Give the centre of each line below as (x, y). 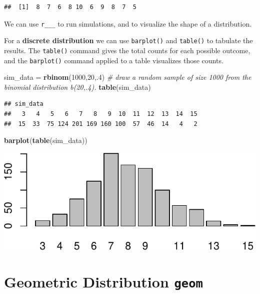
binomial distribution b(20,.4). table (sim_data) (77, 87)
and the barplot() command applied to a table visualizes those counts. (114, 60)
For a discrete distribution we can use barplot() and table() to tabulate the (128, 40)
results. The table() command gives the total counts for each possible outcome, (127, 50)
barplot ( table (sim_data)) (46, 140)
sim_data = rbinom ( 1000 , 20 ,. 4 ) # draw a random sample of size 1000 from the (128, 77)
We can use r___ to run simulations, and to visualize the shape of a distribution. (128, 23)
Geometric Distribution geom (103, 282)
